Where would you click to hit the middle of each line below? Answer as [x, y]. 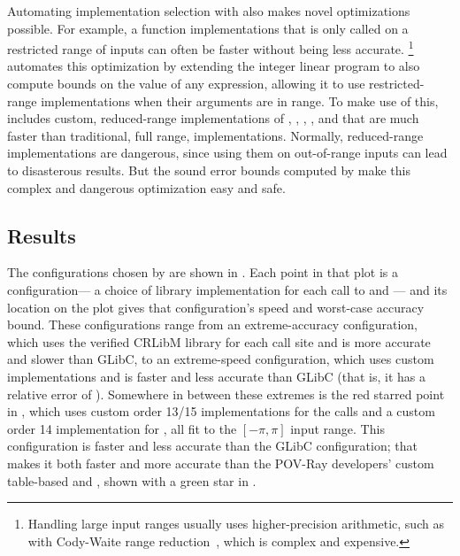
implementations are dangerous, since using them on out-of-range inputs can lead [227, 153]
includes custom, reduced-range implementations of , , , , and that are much [213, 118]
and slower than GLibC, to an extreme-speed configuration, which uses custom [221, 359]
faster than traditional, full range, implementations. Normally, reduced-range [215, 135]
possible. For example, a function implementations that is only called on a [208, 28]
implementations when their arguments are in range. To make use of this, [240, 100]
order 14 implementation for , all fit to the [122, 428]
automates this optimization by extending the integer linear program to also [214, 66]
